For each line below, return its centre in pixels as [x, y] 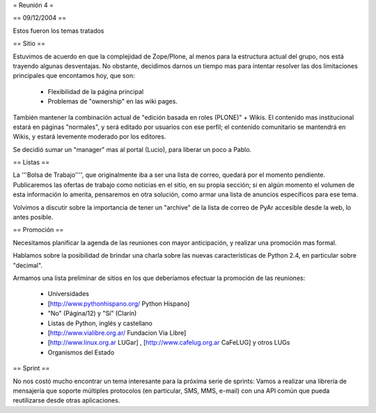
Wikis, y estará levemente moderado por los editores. [89, 137]
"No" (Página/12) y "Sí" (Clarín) [92, 313]
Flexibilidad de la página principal [96, 91]
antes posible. [33, 217]
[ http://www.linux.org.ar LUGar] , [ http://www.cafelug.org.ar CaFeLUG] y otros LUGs [169, 343]
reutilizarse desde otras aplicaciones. [66, 400]
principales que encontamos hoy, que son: [74, 76]
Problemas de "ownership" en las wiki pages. [112, 102]
